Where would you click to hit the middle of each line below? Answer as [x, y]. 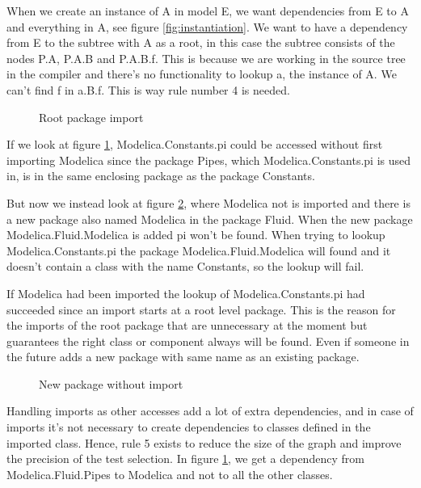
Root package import [91, 117]
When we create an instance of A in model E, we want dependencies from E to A [208, 11]
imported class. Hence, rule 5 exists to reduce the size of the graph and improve [204, 442]
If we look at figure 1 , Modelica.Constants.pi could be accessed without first [195, 144]
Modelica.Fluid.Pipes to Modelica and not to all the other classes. [170, 474]
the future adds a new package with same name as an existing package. [183, 357]
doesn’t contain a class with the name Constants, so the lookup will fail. [185, 266]
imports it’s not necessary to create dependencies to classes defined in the [189, 427]
